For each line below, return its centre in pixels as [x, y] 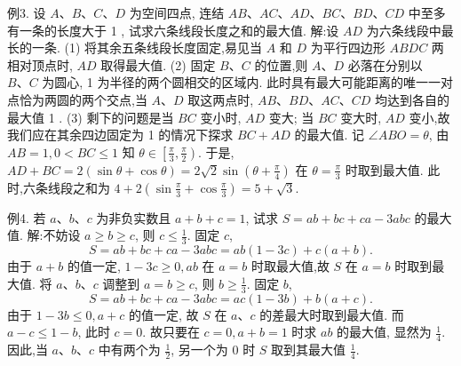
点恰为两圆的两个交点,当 [77, 99]
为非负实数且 [134, 217]
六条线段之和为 [66, 187]
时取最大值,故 [290, 266]
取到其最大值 [309, 350]
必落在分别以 [385, 64]
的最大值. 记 [330, 135]
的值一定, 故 [163, 314]
